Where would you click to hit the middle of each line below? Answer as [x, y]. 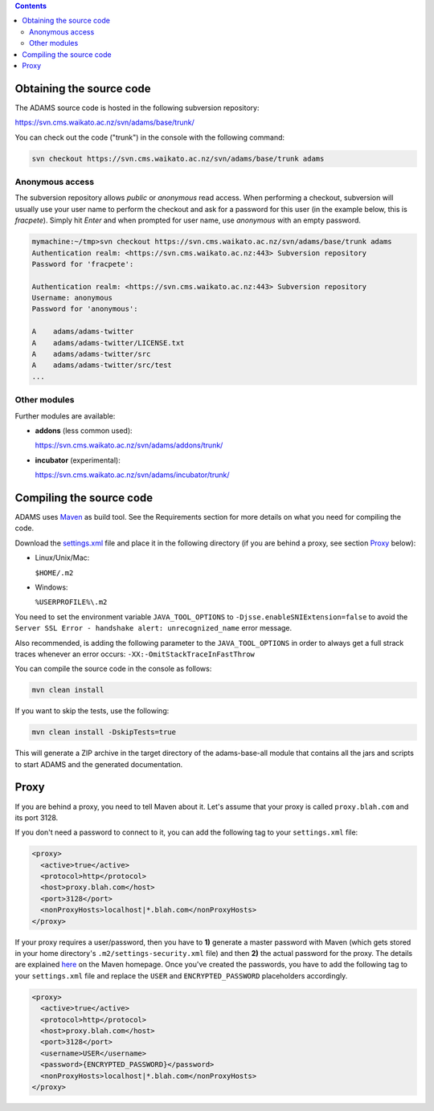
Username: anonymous [72, 298]
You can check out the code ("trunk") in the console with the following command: [150, 137]
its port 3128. [37, 817]
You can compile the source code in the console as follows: [113, 669]
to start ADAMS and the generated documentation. [99, 764]
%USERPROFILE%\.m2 [71, 602]
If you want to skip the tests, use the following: [92, 711]
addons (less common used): [84, 431]
